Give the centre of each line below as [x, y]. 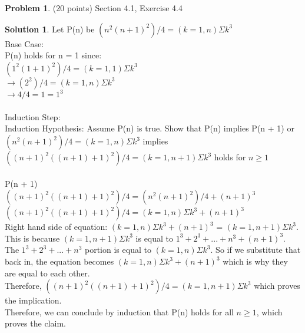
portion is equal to [118, 250]
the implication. [33, 300]
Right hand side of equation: [56, 227]
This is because [32, 238]
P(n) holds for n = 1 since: [53, 55]
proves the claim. [35, 323]
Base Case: [24, 43]
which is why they [255, 261]
